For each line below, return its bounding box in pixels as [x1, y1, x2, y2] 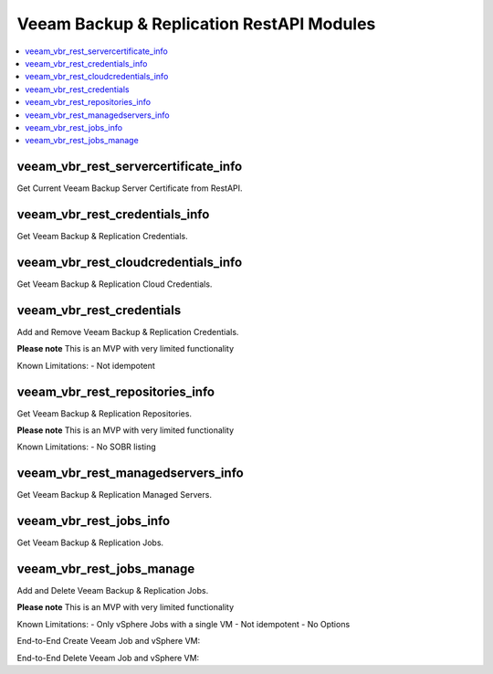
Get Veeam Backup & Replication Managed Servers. [16, 490, 212, 500]
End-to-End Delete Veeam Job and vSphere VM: [16, 652, 200, 663]
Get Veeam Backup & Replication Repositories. [16, 407, 192, 419]
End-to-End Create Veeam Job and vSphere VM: [16, 636, 201, 647]
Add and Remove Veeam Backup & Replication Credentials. [16, 326, 239, 337]
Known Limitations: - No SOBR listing [16, 441, 157, 452]
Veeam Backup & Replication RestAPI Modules [16, 14, 376, 34]
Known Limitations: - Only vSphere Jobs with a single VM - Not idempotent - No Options [16, 618, 351, 629]
